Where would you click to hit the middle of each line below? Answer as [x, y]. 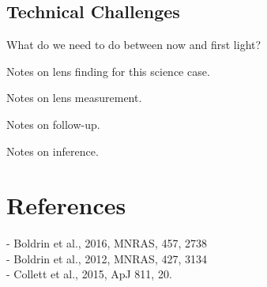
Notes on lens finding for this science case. [108, 71]
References [66, 205]
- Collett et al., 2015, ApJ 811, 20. [89, 274]
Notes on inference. [53, 151]
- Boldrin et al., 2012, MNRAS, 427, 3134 [107, 258]
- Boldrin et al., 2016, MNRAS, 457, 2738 [107, 243]
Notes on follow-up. [53, 124]
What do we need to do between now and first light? [134, 45]
